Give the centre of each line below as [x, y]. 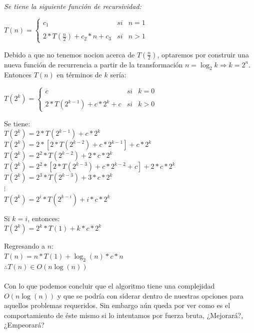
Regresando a [24, 246]
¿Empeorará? [24, 325]
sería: [118, 75]
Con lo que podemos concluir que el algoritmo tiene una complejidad [109, 286]
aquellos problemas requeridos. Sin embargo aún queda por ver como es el [117, 305]
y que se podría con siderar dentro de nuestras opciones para [150, 295]
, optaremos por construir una [203, 54]
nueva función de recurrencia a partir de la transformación [93, 64]
